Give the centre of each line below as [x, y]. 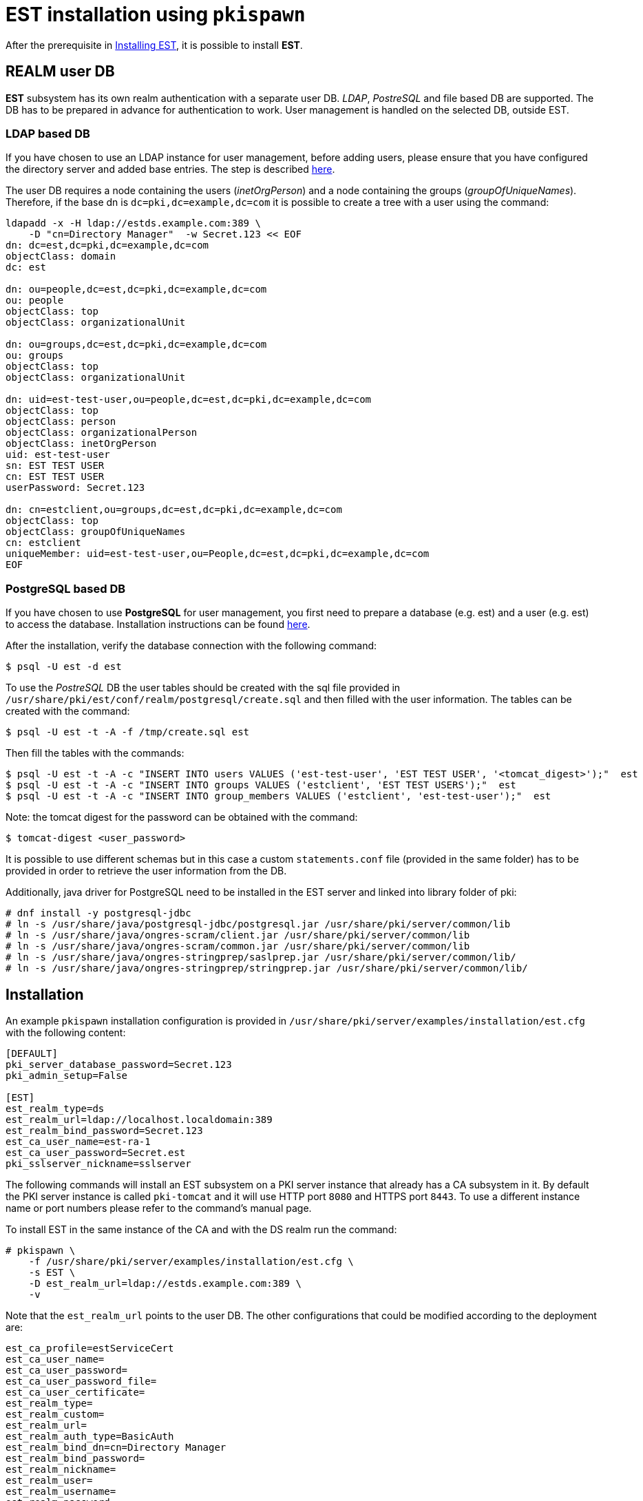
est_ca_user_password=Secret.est [96, 1152]
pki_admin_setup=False [67, 1075]
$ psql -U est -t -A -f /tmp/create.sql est [128, 732]
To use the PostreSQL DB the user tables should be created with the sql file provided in [203, 688]
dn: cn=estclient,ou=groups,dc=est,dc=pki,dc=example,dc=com [174, 510]
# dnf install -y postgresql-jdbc [98, 913]
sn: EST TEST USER [55, 466]
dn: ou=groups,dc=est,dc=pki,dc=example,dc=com [136, 345]
